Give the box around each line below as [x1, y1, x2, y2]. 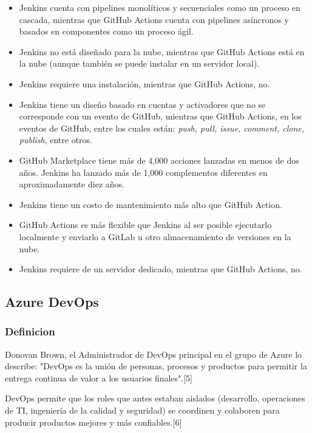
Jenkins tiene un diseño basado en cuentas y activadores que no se [19, 98, 266, 110]
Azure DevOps [5, 292, 99, 311]
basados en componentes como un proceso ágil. [19, 25, 194, 38]
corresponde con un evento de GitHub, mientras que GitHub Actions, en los [19, 110, 302, 123]
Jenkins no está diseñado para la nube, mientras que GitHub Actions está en [19, 45, 305, 58]
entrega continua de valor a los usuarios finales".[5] [5, 371, 192, 384]
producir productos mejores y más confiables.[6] [5, 415, 182, 428]
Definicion [5, 324, 55, 339]
